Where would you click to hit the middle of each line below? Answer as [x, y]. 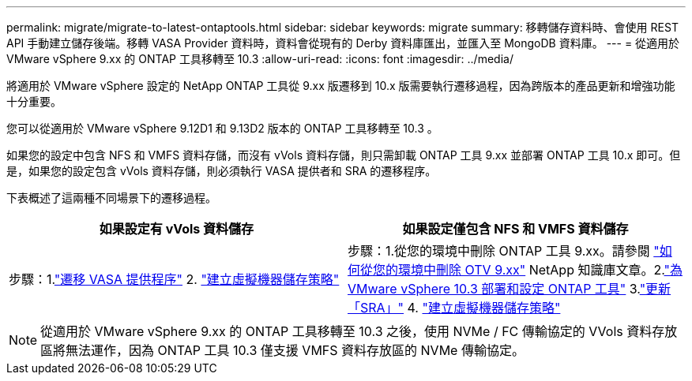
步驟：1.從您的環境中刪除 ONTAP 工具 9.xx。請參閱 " [504, 251]
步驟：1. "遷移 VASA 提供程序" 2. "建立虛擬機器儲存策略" [174, 279]
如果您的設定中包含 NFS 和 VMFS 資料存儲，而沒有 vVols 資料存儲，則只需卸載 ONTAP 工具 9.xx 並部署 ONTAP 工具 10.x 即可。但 [344, 155]
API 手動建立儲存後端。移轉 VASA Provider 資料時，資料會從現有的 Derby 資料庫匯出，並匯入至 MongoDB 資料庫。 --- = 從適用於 [343, 43]
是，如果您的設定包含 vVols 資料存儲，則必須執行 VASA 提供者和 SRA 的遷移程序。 [222, 171]
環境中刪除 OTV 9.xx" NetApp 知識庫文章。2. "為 [540, 270]
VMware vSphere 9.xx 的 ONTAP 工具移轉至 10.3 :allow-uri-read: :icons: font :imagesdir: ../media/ [260, 59]
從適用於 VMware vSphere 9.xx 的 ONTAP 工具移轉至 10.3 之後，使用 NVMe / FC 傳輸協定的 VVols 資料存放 [359, 331]
